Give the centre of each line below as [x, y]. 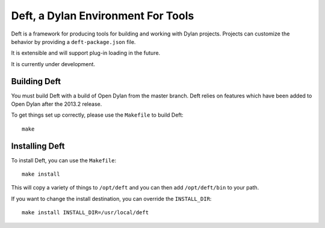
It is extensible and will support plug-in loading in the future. [86, 53]
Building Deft [36, 81]
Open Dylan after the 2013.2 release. [57, 104]
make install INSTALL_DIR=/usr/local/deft [85, 213]
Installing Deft [38, 146]
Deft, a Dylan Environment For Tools [103, 16]
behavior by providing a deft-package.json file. [73, 42]
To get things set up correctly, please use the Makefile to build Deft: [97, 115]
